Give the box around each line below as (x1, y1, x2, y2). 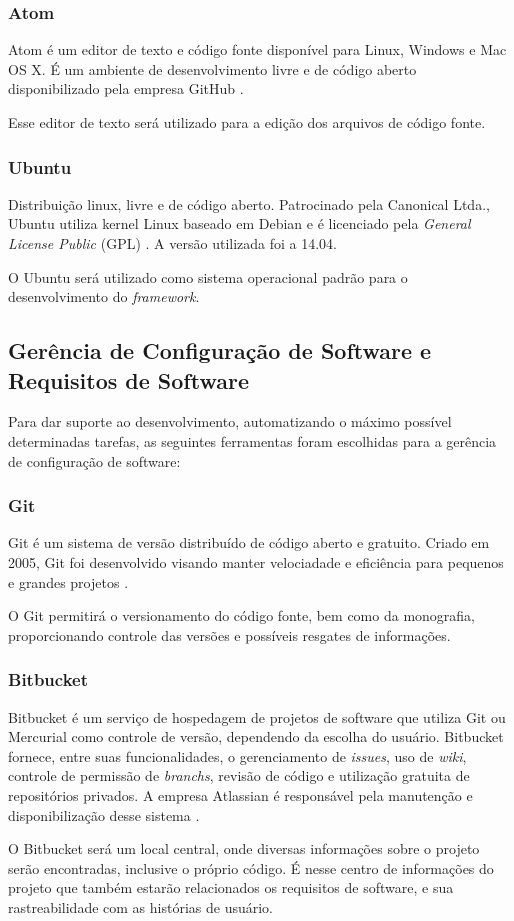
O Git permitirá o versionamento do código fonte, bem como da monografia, (8, 605, 475, 626)
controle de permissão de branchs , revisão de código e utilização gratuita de (8, 765, 470, 786)
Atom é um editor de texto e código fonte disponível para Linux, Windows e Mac (8, 39, 507, 60)
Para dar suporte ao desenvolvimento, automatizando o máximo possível (8, 411, 452, 432)
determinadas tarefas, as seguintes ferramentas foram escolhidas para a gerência (8, 430, 497, 451)
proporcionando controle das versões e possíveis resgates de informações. (8, 624, 451, 645)
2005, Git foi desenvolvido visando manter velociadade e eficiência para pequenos (8, 551, 504, 572)
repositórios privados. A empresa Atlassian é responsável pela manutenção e (8, 784, 473, 805)
